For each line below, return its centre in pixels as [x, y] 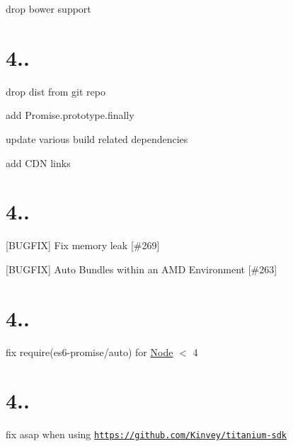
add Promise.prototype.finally [70, 115]
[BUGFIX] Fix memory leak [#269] [83, 245]
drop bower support [48, 8]
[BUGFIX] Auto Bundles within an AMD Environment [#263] [142, 269]
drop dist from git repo [56, 91]
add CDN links [38, 162]
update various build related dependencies [97, 138]
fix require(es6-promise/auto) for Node [90, 351]
